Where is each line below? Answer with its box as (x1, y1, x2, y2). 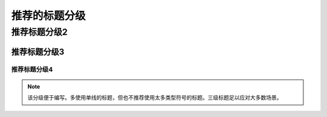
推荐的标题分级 (11, 9, 86, 22)
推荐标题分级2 (11, 27, 68, 37)
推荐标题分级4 (11, 65, 53, 74)
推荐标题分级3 (11, 46, 65, 57)
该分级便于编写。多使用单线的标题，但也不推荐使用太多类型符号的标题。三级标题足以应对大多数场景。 (27, 94, 282, 101)
